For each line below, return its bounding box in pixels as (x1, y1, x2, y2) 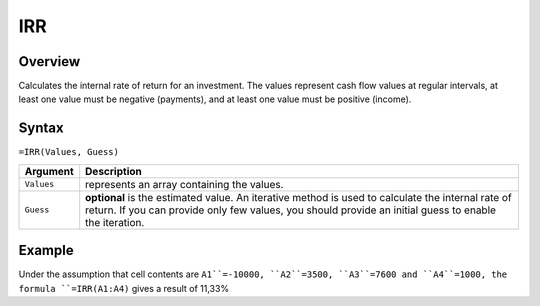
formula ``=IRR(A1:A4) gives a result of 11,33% (18, 282, 230, 294)
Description (85, 164, 142, 178)
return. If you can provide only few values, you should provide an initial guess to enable (85, 203, 497, 217)
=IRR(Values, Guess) (18, 146, 120, 158)
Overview (18, 53, 81, 70)
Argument (24, 164, 74, 178)
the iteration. (85, 215, 145, 229)
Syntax (18, 120, 64, 137)
